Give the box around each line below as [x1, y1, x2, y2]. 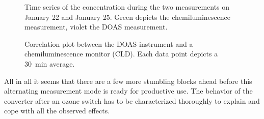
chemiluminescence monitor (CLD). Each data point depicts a [24, 48, 218, 59]
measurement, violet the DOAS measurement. [24, 21, 168, 32]
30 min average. [24, 58, 75, 69]
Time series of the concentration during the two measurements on [24, 2, 230, 12]
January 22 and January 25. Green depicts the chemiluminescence [24, 11, 231, 22]
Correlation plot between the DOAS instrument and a [24, 38, 193, 49]
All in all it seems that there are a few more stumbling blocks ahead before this [4, 75, 252, 86]
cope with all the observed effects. [4, 105, 110, 116]
